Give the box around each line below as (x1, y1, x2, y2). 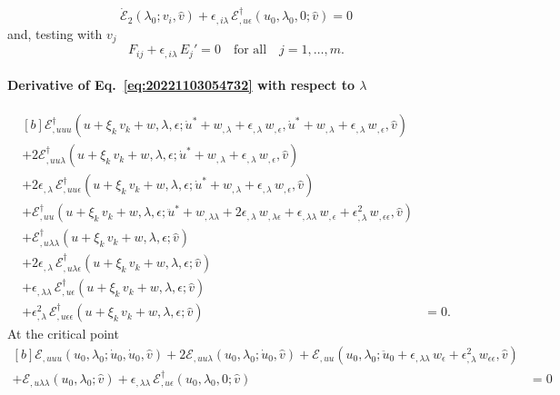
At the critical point (7, 324, 119, 343)
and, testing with (7, 24, 103, 43)
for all (233, 44, 267, 57)
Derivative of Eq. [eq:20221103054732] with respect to (7, 75, 355, 94)
